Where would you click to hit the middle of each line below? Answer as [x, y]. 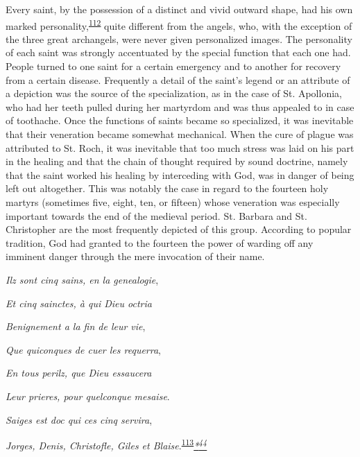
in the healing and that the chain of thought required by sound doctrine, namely [177, 161]
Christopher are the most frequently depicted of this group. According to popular [179, 229]
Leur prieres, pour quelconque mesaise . [88, 396]
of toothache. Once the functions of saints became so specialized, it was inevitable [180, 120]
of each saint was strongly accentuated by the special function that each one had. [178, 52]
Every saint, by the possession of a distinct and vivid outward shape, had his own [179, 9]
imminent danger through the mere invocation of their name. [135, 256]
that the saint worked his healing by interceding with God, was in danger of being [180, 174]
